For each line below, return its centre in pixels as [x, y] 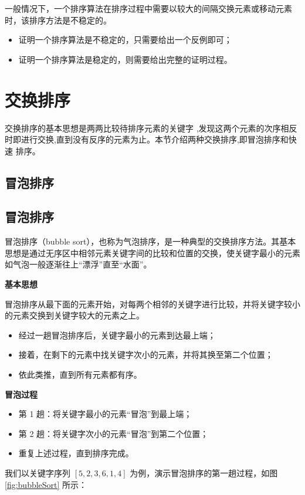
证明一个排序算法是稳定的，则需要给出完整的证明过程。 [125, 59]
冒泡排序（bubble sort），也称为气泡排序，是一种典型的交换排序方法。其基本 [150, 241]
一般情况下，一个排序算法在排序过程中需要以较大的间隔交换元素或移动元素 [148, 8]
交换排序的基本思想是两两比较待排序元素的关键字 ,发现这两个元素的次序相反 [151, 128]
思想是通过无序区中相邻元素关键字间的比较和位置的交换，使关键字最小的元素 [152, 252]
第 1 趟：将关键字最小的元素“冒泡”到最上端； [105, 414]
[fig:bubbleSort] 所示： [46, 484]
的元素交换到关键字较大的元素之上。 [74, 315]
